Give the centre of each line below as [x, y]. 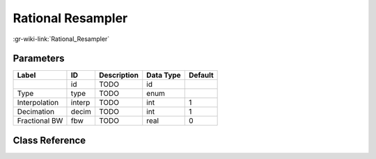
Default [201, 75]
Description [119, 75]
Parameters [39, 59]
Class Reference [49, 140]
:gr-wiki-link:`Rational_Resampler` [61, 39]
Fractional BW [40, 121]
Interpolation [38, 103]
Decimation [36, 112]
